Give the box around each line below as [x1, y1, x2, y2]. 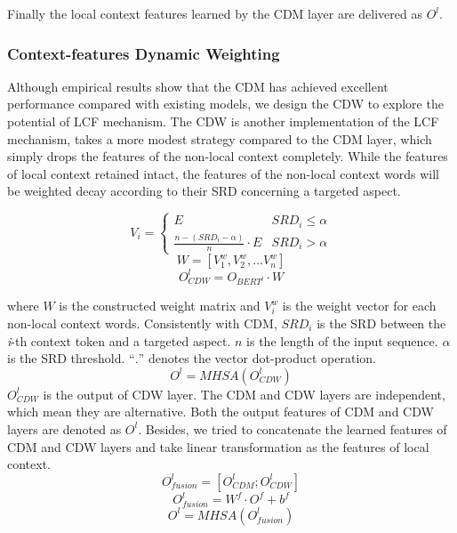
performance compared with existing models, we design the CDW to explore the [7, 94, 444, 113]
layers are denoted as [7, 419, 122, 438]
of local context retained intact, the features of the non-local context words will [7, 164, 439, 182]
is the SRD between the [317, 313, 446, 332]
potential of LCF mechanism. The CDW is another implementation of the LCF [7, 112, 439, 130]
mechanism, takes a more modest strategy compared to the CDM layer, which [7, 129, 432, 148]
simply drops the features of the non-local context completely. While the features [7, 147, 448, 166]
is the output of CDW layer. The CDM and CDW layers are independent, [43, 384, 445, 403]
